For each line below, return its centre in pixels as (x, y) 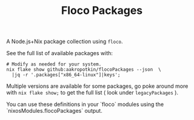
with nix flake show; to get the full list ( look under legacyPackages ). (92, 93)
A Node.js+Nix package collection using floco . (65, 42)
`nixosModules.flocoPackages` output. (55, 111)
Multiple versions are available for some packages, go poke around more (97, 86)
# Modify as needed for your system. (54, 64)
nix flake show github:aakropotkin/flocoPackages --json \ (84, 70)
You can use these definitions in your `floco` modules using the (85, 104)
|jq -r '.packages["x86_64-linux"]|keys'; (66, 75)
